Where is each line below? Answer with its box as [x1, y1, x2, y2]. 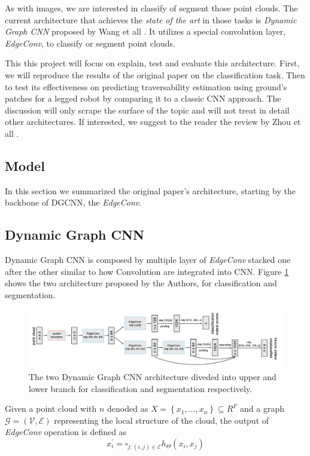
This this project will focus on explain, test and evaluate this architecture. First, [5, 57, 300, 69]
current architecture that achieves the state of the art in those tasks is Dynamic [5, 13, 297, 26]
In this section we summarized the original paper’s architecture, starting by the [5, 184, 296, 197]
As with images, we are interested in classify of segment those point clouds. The [5, 2, 298, 14]
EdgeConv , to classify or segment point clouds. [5, 36, 175, 49]
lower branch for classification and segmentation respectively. [29, 382, 253, 394]
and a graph [240, 402, 284, 415]
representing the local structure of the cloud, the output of [54, 414, 269, 426]
